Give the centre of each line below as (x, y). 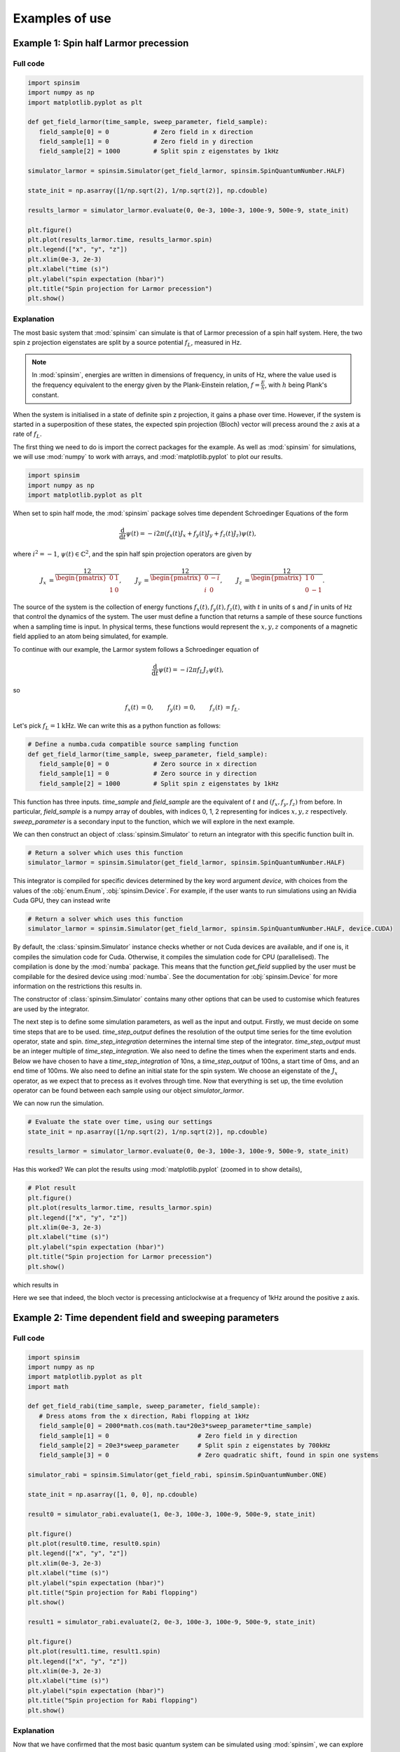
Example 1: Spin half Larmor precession (101, 43)
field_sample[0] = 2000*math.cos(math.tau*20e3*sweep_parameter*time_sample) (175, 1426)
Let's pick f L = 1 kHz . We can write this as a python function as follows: (117, 727)
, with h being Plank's (296, 385)
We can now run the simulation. (58, 1103)
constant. (46, 395)
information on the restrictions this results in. (78, 986)
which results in (36, 1285)
